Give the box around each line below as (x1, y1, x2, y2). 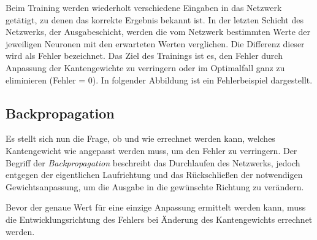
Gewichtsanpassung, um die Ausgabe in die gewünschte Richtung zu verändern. (6, 180, 304, 193)
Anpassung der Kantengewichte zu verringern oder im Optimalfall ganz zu (6, 61, 285, 74)
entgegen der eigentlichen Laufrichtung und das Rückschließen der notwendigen (6, 168, 303, 181)
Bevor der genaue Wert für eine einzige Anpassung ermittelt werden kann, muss (6, 201, 306, 214)
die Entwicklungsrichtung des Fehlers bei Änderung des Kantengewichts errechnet (6, 212, 313, 225)
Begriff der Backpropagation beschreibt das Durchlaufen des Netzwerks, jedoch (6, 156, 300, 169)
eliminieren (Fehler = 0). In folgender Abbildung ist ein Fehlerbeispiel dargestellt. (6, 73, 313, 86)
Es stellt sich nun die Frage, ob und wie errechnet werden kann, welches (6, 132, 275, 145)
